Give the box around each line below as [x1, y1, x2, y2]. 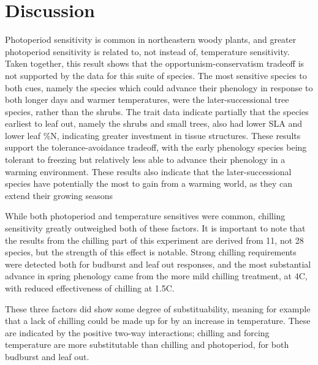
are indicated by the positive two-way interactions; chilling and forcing [5, 326, 270, 339]
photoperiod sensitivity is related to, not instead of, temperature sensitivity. [5, 45, 290, 58]
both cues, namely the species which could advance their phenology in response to [5, 81, 313, 94]
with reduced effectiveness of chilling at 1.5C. [5, 282, 175, 294]
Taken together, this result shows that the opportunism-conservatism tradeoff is [5, 57, 305, 70]
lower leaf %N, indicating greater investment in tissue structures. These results [5, 129, 301, 141]
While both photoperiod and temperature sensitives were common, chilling [5, 209, 286, 222]
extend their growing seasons [5, 189, 113, 201]
